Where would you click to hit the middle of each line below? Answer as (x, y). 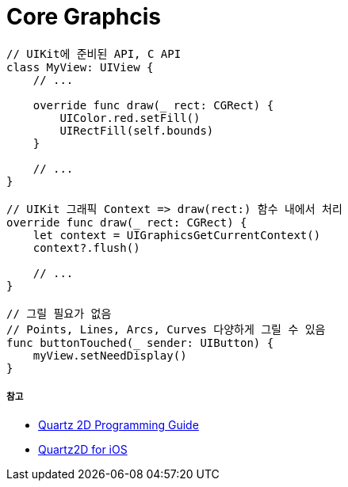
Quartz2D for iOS (83, 449)
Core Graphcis (84, 17)
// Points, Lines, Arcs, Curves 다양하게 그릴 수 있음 (166, 329)
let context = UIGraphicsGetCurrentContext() (177, 235)
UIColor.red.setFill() (130, 118)
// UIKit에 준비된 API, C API (94, 53)
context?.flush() (86, 247)
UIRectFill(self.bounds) (137, 130)
